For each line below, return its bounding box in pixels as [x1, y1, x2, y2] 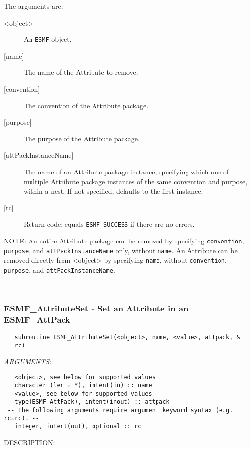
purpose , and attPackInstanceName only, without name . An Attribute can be [4, 245, 238, 255]
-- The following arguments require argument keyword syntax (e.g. [7, 406, 233, 414]
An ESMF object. [24, 34, 72, 44]
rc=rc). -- [4, 414, 39, 422]
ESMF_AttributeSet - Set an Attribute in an [4, 302, 188, 314]
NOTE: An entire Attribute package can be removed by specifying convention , [4, 236, 244, 246]
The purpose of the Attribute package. [24, 133, 140, 143]
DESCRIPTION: [4, 437, 55, 447]
